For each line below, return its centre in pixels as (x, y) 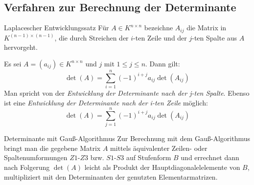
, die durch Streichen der (92, 37)
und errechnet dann (210, 157)
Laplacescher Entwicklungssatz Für (57, 28)
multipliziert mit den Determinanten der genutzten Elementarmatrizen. (111, 176)
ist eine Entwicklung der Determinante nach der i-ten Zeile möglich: (106, 102)
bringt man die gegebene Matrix (52, 148)
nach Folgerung (27, 167)
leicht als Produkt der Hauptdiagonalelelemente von (162, 167)
